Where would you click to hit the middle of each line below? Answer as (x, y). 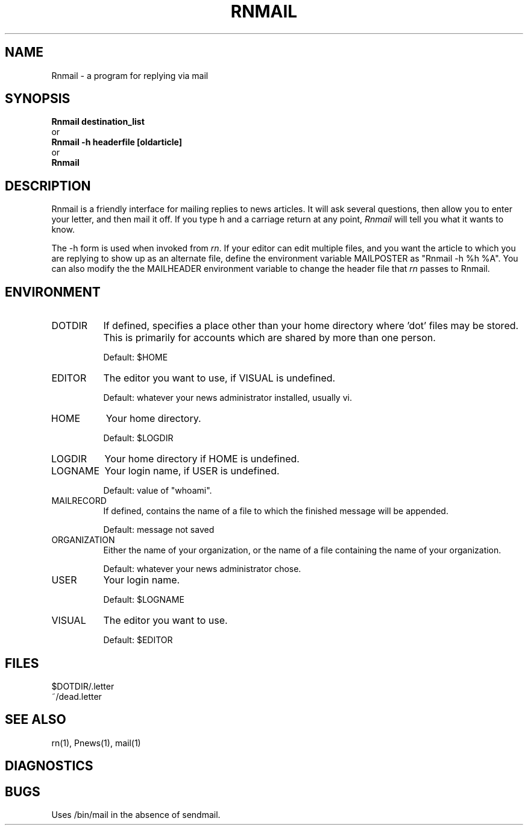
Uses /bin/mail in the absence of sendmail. (136, 815)
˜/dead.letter (77, 696)
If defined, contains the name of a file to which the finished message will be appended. (276, 511)
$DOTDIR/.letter (83, 686)
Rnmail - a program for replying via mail (130, 75)
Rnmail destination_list (98, 122)
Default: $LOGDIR (138, 438)
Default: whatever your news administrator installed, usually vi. (228, 398)
